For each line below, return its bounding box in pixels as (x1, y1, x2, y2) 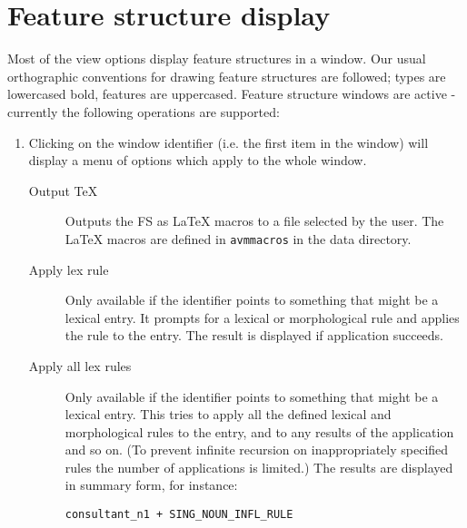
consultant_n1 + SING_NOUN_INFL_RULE (65, 508, 293, 522)
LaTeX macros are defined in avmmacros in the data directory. (65, 229, 412, 248)
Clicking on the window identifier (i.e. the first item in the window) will (28, 132, 429, 152)
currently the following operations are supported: (7, 102, 280, 121)
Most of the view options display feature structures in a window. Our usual (7, 49, 426, 68)
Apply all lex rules (28, 356, 132, 375)
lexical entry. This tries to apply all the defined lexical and (65, 405, 392, 424)
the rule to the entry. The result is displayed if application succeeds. (65, 326, 444, 345)
